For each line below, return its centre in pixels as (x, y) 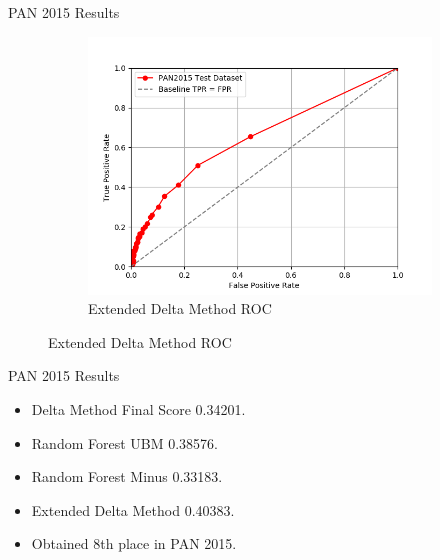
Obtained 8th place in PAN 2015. (134, 543)
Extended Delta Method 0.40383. (133, 509)
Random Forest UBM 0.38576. (124, 442)
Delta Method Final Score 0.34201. (138, 408)
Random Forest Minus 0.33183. (127, 476)
